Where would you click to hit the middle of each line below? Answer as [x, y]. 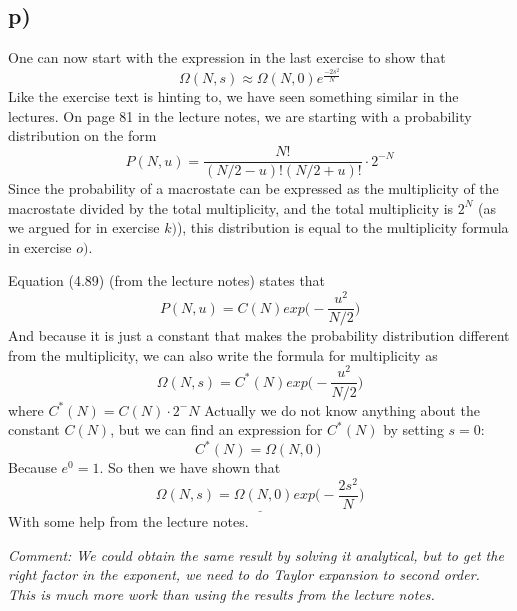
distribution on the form [82, 135]
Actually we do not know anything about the [342, 409]
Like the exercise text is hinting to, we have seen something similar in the [233, 96]
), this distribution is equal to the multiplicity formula [342, 227]
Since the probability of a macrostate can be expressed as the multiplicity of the [253, 188]
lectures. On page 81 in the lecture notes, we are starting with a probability [240, 115]
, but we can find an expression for [216, 429]
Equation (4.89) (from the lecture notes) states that [167, 280]
